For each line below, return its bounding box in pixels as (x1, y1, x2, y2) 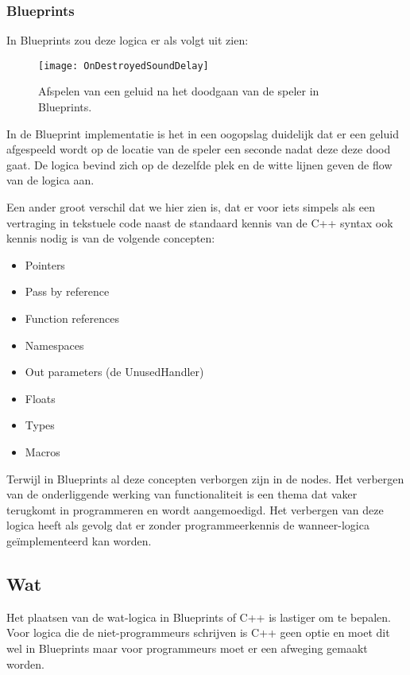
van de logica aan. (6, 172, 95, 188)
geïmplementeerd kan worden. (6, 532, 152, 549)
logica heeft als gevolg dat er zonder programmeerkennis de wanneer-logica (6, 517, 369, 533)
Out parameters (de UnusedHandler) (25, 363, 204, 380)
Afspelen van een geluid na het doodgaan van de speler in (38, 83, 319, 99)
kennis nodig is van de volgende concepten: (6, 230, 215, 246)
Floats (25, 390, 56, 406)
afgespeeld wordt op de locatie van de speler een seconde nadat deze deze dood (6, 141, 391, 157)
